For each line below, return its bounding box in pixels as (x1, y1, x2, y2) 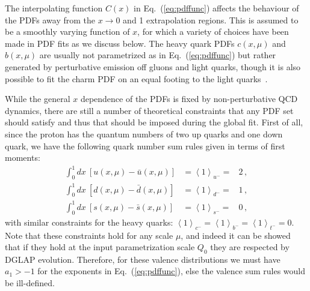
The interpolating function (5, 2, 103, 14)
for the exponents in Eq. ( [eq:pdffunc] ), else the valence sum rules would (37, 265, 306, 277)
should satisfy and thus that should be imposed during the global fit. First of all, (5, 116, 303, 128)
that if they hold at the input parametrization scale (5, 241, 195, 253)
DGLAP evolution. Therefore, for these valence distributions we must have (5, 253, 281, 265)
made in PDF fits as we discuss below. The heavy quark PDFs (5, 37, 235, 49)
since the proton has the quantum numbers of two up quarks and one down (5, 127, 283, 140)
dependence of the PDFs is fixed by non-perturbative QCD (80, 92, 298, 105)
